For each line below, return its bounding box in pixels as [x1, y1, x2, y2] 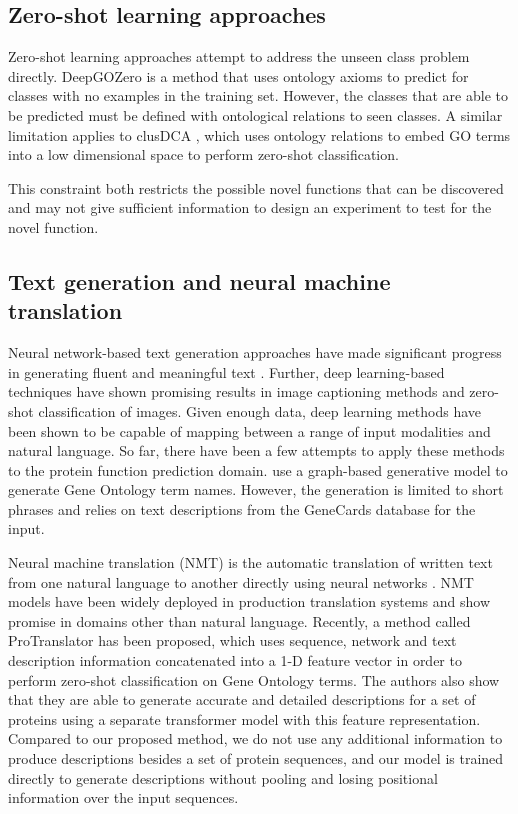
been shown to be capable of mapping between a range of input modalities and [8, 420, 491, 441]
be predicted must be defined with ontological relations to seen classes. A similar [8, 104, 503, 125]
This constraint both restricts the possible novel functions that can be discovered [8, 177, 504, 198]
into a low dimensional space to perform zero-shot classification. [8, 144, 399, 165]
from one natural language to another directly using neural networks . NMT [8, 571, 474, 592]
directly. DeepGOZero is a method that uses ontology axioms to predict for [8, 65, 469, 86]
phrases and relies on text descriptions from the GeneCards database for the [8, 498, 476, 519]
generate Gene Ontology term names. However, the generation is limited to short [8, 479, 504, 500]
